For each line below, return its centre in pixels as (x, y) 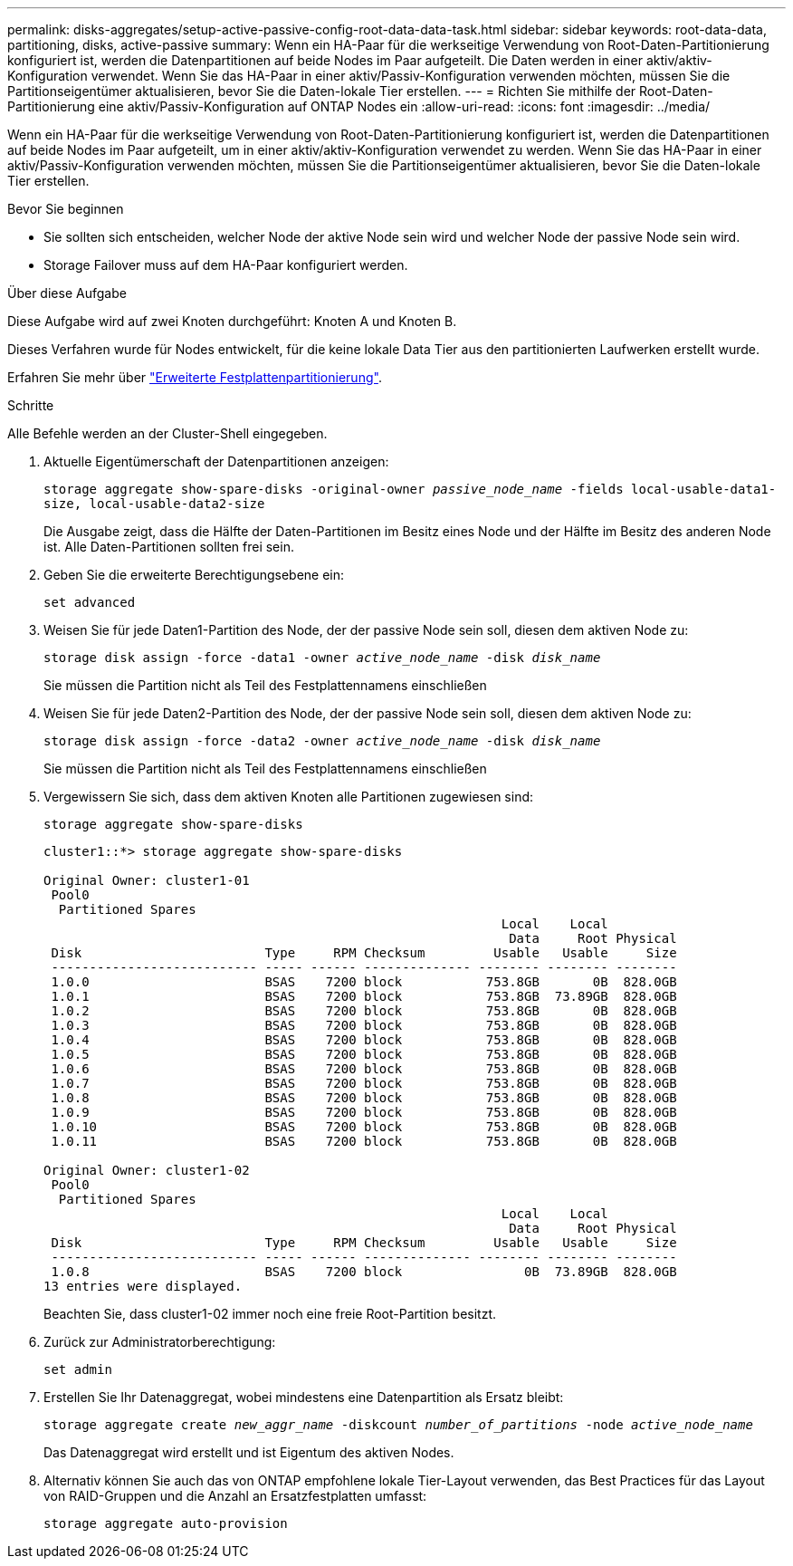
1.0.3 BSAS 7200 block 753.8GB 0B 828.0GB (364, 1025)
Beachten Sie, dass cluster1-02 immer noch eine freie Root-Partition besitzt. (270, 1314)
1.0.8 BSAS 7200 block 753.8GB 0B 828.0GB (364, 1098)
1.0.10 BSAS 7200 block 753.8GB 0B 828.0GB (364, 1127)
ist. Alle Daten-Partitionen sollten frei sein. (169, 547)
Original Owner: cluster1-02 (147, 1170)
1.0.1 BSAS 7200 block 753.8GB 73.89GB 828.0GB (364, 996)
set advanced (90, 602)
